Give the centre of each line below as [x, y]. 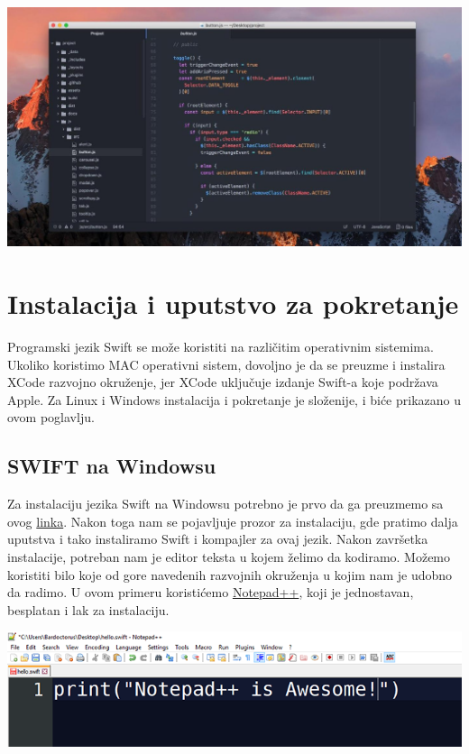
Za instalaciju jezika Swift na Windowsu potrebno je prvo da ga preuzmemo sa [225, 504]
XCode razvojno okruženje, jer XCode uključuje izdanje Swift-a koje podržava [223, 382]
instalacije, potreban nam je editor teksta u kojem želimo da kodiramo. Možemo [229, 556]
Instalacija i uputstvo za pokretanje [233, 303]
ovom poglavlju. [51, 417]
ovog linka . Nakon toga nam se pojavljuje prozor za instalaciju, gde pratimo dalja [233, 521]
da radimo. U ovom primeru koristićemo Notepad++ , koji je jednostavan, [211, 592]
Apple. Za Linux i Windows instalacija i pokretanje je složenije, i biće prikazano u [234, 399]
